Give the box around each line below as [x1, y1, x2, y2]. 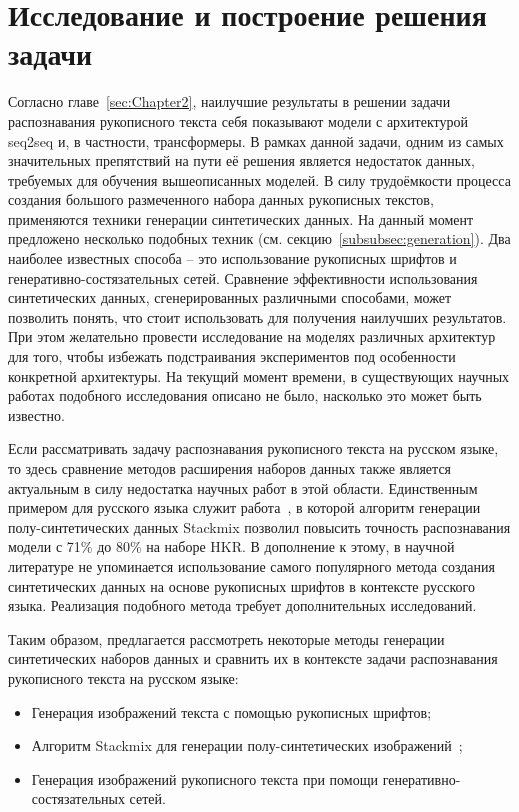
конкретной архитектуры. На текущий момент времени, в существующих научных [8, 365, 510, 386]
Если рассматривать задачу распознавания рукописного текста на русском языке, [8, 438, 499, 459]
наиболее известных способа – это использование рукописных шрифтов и [8, 248, 457, 269]
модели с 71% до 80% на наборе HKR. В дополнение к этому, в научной [8, 536, 455, 557]
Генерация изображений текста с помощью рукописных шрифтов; [31, 701, 432, 722]
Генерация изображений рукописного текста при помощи [31, 768, 378, 789]
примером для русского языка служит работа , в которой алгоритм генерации [8, 497, 481, 518]
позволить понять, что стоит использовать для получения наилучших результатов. [8, 306, 507, 327]
